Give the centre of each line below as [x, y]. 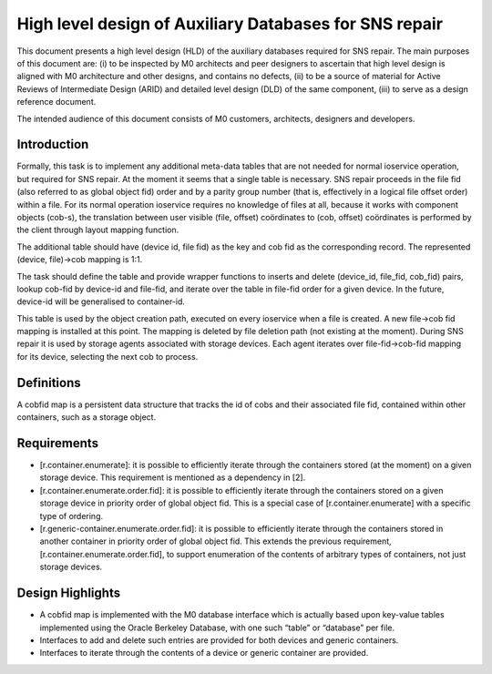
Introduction [53, 144]
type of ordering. [72, 516]
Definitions [49, 383]
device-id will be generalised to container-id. [101, 301]
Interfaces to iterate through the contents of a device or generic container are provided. [204, 653]
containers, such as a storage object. [87, 417]
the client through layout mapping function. [98, 230]
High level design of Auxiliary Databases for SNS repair [230, 24]
